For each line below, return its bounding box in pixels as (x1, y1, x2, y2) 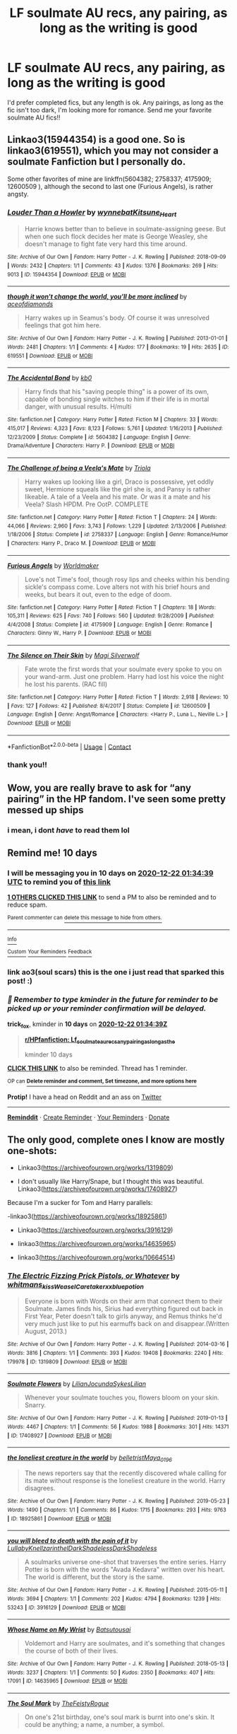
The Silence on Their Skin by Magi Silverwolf (7, 651, 140, 660)
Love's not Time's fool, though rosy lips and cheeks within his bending (24, 575, 230, 583)
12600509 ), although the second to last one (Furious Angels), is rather (7, 182, 214, 190)
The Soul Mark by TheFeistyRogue (7, 1699, 109, 1708)
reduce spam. (7, 900, 48, 909)
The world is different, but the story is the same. (24, 1573, 164, 1581)
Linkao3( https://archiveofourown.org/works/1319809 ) (17, 1163, 174, 1172)
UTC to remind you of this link (7, 877, 111, 887)
